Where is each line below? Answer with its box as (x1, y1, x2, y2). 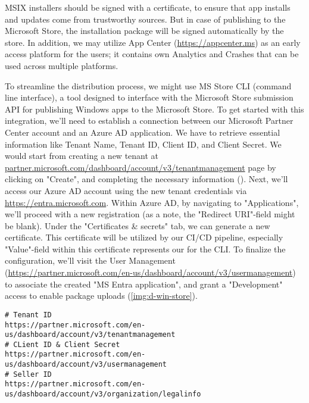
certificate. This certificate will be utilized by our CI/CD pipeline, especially (5, 231, 283, 243)
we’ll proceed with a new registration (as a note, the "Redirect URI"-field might (5, 208, 295, 220)
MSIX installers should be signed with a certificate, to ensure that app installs (5, 1, 291, 13)
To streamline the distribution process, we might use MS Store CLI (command (5, 79, 292, 92)
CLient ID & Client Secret (13, 340, 120, 349)
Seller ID (13, 370, 52, 379)
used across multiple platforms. (5, 59, 118, 71)
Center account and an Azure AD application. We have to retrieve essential (5, 126, 280, 138)
